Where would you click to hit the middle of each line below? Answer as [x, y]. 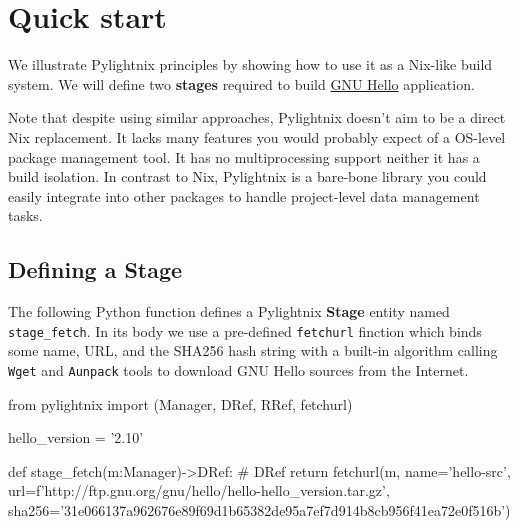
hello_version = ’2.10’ [76, 437]
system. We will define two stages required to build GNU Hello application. [241, 83]
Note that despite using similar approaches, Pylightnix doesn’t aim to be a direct [257, 117]
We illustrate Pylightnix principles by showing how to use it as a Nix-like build [250, 64]
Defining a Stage [95, 269]
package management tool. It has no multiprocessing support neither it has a [244, 156]
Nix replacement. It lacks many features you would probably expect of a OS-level [257, 136]
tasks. [25, 215]
